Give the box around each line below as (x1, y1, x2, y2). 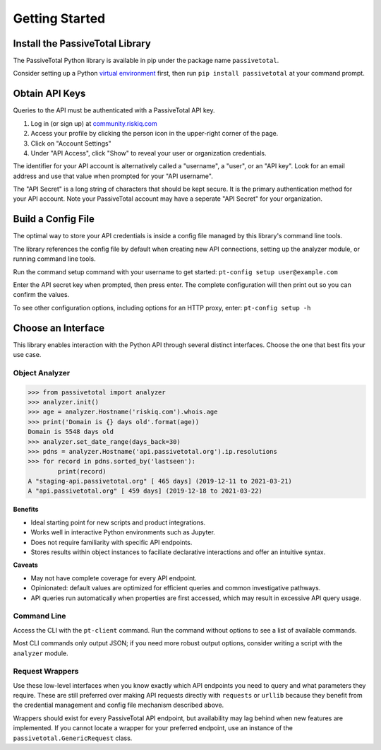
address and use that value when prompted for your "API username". (13, 172, 213, 180)
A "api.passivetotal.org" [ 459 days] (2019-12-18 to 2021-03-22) (28, 487, 262, 495)
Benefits (13, 505, 39, 514)
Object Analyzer (13, 368, 71, 377)
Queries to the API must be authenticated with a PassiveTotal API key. (13, 106, 215, 115)
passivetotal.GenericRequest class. (13, 734, 133, 742)
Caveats (13, 561, 38, 569)
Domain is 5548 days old (28, 428, 114, 436)
